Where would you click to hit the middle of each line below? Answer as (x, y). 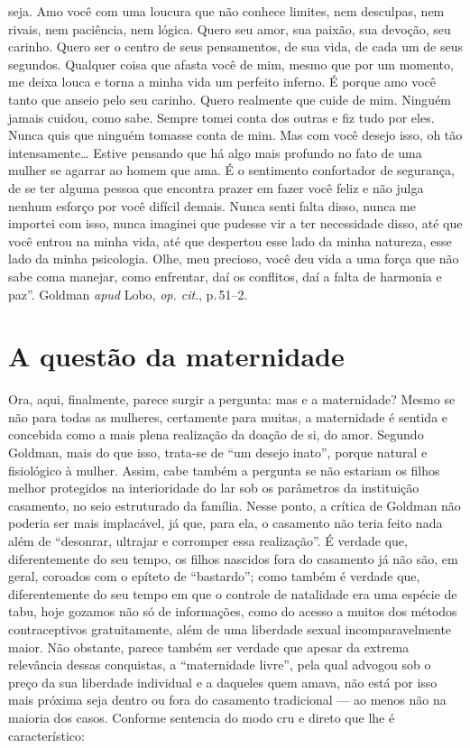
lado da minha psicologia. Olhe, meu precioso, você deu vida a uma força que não (234, 259)
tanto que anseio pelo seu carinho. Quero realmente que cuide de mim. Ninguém (230, 99)
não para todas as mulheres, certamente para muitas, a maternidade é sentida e (228, 416)
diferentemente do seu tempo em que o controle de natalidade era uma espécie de (233, 593)
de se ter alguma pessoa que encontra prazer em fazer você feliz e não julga (216, 187)
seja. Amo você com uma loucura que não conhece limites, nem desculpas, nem (226, 11)
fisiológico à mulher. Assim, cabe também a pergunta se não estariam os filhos (224, 470)
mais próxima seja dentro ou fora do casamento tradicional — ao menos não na (227, 700)
